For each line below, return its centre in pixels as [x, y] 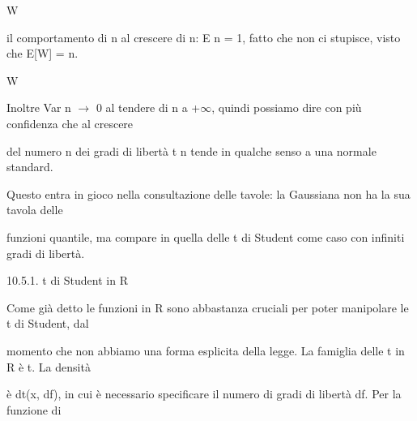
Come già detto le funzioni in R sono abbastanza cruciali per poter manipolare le [208, 307]
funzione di [34, 409]
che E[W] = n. [43, 53]
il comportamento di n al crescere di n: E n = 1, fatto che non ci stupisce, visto [204, 37]
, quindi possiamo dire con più [287, 107]
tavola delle [35, 210]
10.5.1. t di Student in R [67, 280]
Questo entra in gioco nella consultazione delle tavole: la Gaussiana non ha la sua [208, 193]
